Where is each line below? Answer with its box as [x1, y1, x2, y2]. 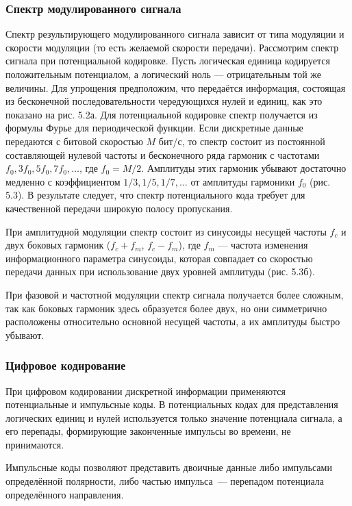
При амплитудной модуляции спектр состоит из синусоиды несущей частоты [5, 224, 327, 238]
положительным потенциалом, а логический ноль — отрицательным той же [5, 67, 322, 81]
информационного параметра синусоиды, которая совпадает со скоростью [5, 251, 313, 265]
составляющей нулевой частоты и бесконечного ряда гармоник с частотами [5, 147, 320, 162]
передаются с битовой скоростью [5, 134, 143, 148]
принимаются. [5, 437, 64, 451]
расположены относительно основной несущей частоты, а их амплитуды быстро [5, 314, 340, 329]
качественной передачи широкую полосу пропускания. [5, 201, 233, 215]
